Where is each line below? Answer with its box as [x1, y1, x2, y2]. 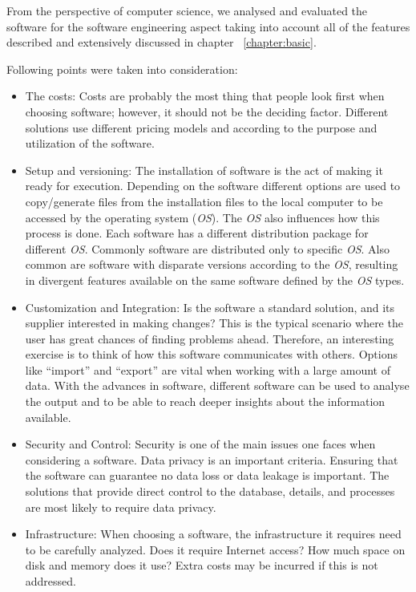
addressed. [25, 573, 76, 589]
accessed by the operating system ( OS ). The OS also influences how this [25, 209, 380, 225]
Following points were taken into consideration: [6, 60, 238, 77]
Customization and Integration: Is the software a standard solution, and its [25, 298, 395, 315]
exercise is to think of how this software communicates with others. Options [25, 346, 398, 363]
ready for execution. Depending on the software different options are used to [25, 177, 401, 194]
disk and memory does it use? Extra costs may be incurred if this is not [25, 557, 378, 574]
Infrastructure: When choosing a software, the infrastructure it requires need [25, 525, 402, 542]
